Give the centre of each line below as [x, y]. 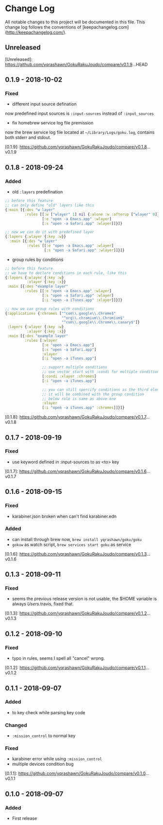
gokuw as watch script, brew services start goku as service [72, 544]
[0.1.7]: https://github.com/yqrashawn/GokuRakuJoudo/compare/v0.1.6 [76, 471]
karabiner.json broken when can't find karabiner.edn [64, 516]
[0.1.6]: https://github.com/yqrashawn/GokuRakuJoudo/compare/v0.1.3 [76, 554]
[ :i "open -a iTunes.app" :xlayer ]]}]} [82, 300]
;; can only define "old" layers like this [50, 205]
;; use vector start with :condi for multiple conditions [102, 372]
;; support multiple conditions [75, 368]
